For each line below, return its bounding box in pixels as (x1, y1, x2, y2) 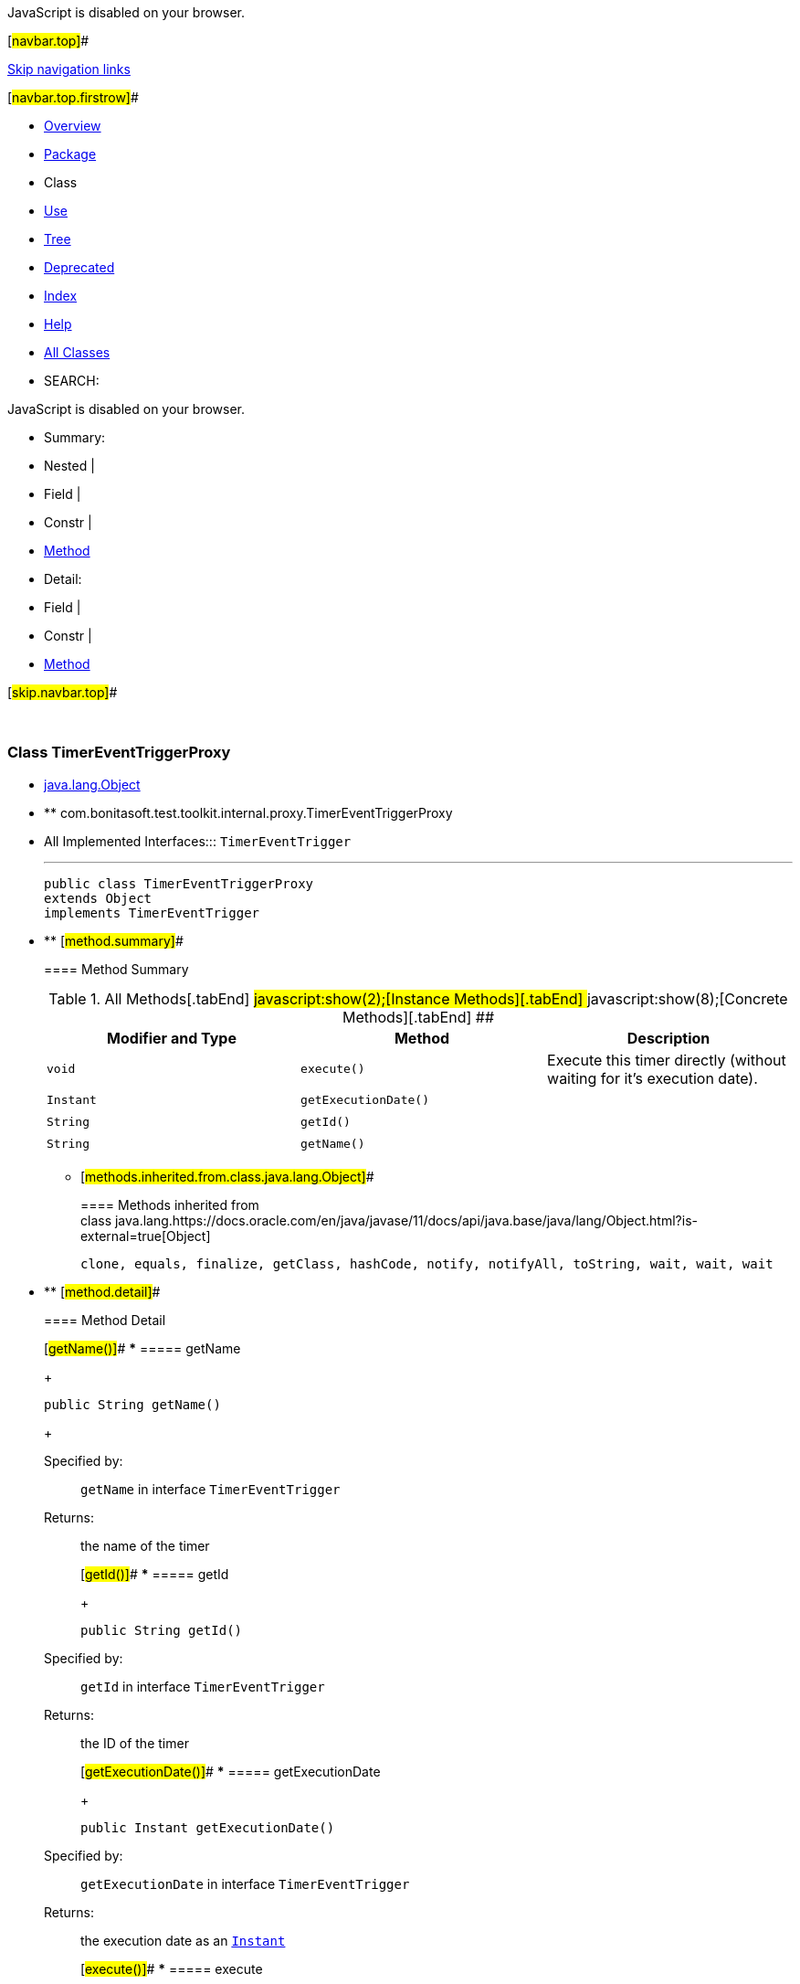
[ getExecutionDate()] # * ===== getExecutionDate (80, 1763, 381, 1779)
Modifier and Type (107, 1028, 237, 1047)
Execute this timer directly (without (547, 1050, 786, 1069)
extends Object (44, 890, 153, 906)
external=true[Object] (80, 1227, 211, 1244)
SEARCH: (44, 373, 100, 388)
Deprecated (44, 260, 115, 275)
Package (44, 146, 97, 162)
